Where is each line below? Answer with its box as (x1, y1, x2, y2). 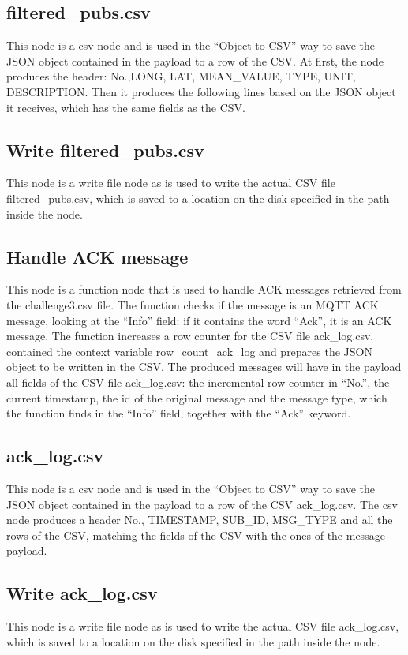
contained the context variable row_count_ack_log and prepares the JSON (6, 342, 372, 359)
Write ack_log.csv (6, 581, 158, 605)
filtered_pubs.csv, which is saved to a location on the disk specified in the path (6, 189, 390, 206)
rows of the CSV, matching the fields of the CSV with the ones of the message (6, 526, 385, 543)
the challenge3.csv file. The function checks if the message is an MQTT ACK (6, 296, 379, 313)
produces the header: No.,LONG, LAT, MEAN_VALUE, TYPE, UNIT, (6, 68, 356, 84)
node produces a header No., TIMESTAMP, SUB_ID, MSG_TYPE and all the (6, 511, 393, 528)
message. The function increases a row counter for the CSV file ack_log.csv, (6, 327, 374, 344)
